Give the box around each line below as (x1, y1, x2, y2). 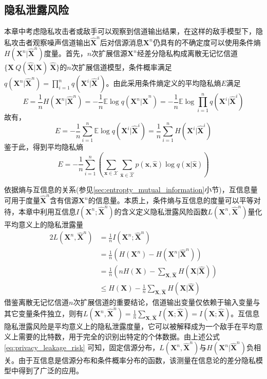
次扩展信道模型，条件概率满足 (71, 62, 172, 73)
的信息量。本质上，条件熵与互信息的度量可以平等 (88, 195, 254, 206)
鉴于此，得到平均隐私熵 (4, 141, 83, 152)
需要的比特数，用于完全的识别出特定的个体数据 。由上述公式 (18, 331, 220, 341)
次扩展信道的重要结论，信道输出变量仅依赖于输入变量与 (73, 297, 260, 308)
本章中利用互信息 (18, 206, 76, 216)
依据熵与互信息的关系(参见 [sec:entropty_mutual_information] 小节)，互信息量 (4, 184, 258, 194)
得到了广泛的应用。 (18, 365, 83, 375)
